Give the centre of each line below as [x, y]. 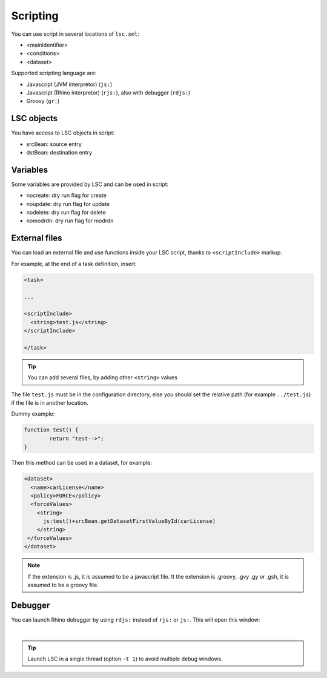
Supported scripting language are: [54, 73]
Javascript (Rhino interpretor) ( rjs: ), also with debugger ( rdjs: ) [108, 92]
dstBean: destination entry [59, 152]
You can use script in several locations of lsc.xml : [75, 34]
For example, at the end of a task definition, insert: [74, 264]
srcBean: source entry [54, 144]
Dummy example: [33, 414]
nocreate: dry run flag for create [67, 195]
